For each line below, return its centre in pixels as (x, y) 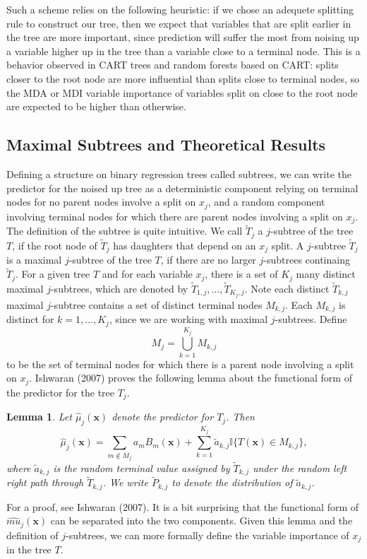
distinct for (30, 319)
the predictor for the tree (60, 392)
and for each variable (147, 274)
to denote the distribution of (232, 482)
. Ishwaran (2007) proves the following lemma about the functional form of (191, 378)
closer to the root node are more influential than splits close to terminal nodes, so (183, 78)
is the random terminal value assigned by (142, 467)
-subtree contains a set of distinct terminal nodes (156, 304)
